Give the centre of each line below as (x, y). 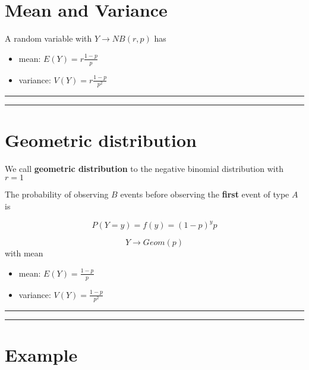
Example (41, 354)
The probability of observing (57, 194)
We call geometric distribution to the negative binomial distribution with (144, 168)
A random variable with (48, 38)
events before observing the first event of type (205, 194)
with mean (24, 253)
